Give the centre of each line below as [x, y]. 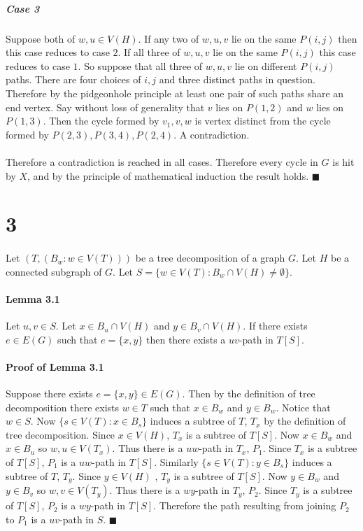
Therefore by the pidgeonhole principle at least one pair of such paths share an [175, 93]
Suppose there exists [49, 394]
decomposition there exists [63, 407]
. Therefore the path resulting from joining [245, 505]
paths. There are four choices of [73, 79]
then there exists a [186, 339]
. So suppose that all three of [140, 65]
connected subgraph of [54, 271]
